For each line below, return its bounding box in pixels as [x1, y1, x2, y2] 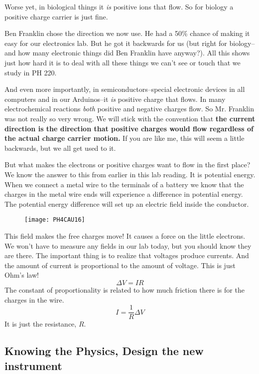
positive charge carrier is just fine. [4, 11, 108, 21]
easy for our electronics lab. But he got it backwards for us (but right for [4, 37, 227, 48]
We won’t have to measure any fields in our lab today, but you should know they [4, 240, 252, 251]
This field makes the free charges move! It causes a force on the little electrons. [4, 230, 246, 241]
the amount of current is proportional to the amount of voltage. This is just [4, 260, 236, 270]
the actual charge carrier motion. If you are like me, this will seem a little [4, 133, 245, 143]
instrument [4, 358, 62, 373]
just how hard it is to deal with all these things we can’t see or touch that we [4, 57, 241, 67]
